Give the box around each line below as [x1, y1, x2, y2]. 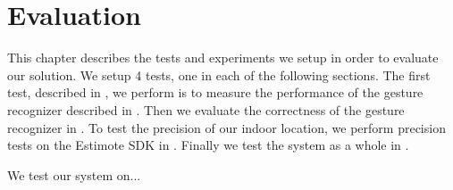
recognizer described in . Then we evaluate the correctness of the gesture [7, 100, 405, 119]
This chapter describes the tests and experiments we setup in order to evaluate [7, 48, 439, 67]
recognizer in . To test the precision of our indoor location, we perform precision [7, 118, 446, 136]
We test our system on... [7, 165, 141, 184]
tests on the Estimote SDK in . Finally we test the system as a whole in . [7, 136, 409, 154]
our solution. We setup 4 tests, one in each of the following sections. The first [7, 65, 431, 84]
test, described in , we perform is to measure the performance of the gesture [7, 83, 424, 102]
